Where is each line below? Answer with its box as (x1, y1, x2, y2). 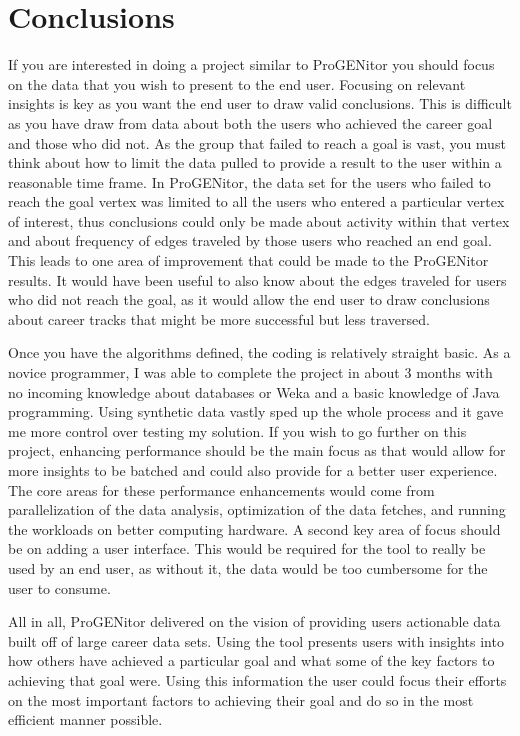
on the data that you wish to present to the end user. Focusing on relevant (8, 73, 466, 94)
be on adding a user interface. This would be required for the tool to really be (8, 538, 486, 559)
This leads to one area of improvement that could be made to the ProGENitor (8, 250, 489, 271)
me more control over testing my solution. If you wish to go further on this (8, 420, 467, 441)
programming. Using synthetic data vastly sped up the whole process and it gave (8, 401, 504, 422)
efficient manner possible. (8, 709, 163, 730)
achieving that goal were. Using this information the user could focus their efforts (8, 669, 507, 690)
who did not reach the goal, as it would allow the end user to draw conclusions (8, 289, 490, 310)
